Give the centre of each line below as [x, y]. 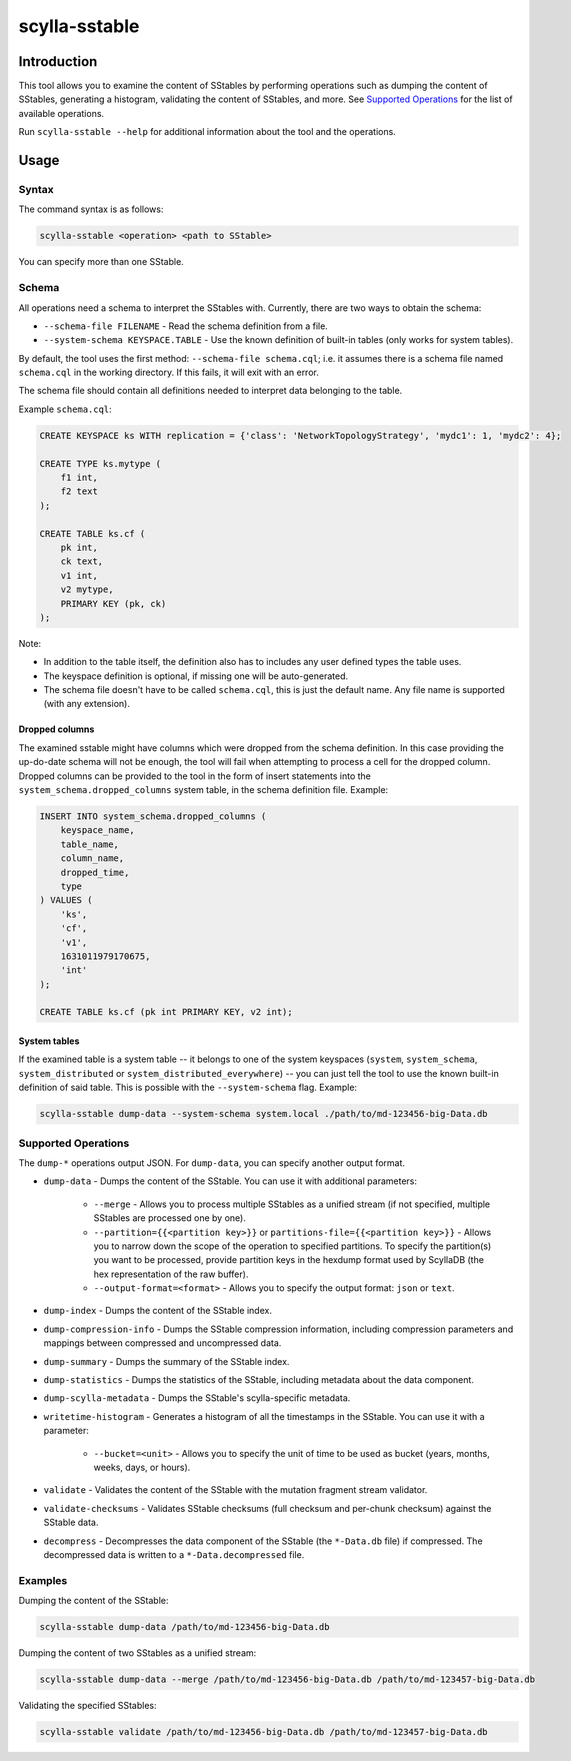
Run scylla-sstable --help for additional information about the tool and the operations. [207, 132]
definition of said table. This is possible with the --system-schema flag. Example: [188, 1087]
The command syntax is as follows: [91, 209]
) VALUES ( [66, 900]
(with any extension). [86, 704]
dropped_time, [95, 872]
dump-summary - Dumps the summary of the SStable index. [166, 1361]
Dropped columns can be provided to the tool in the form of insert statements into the [195, 776]
